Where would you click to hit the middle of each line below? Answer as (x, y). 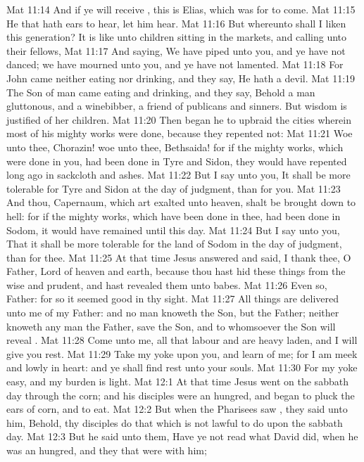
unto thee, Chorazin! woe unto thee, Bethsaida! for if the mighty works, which (175, 147)
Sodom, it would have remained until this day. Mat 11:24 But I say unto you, (173, 230)
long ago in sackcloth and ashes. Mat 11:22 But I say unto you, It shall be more (178, 175)
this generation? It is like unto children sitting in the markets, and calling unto (177, 37)
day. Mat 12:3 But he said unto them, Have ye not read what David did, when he (182, 436)
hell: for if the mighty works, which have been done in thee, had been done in (174, 216)
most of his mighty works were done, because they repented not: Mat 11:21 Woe (180, 133)
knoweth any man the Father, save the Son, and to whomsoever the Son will (171, 326)
